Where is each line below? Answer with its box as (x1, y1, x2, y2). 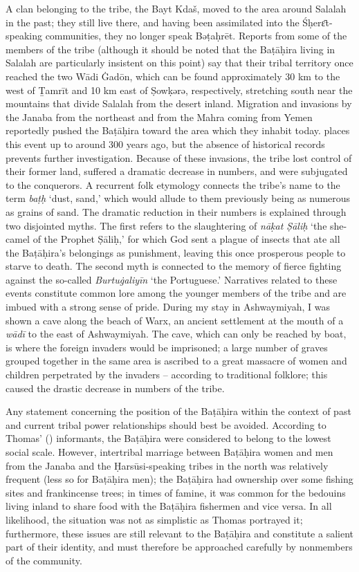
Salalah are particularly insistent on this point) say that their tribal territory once (6, 55, 353, 70)
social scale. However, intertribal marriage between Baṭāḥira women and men (6, 445, 333, 459)
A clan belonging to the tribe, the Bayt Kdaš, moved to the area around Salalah (6, 1, 347, 15)
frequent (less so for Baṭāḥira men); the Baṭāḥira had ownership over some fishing (6, 472, 353, 486)
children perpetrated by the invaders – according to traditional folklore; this (6, 367, 328, 382)
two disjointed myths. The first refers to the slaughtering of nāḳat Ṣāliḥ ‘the (6, 218, 327, 232)
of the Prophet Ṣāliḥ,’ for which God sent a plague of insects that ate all (33, 232, 340, 246)
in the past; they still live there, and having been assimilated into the (6, 15, 300, 29)
